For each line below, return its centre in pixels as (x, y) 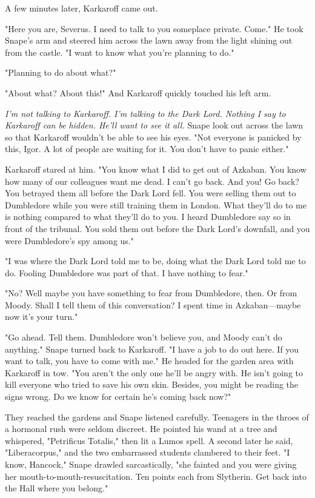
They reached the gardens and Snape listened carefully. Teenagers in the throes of (157, 417)
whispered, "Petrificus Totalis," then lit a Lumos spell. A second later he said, (149, 440)
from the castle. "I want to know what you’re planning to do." (120, 52)
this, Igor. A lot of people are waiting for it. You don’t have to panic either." (147, 149)
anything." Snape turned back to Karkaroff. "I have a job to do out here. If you (152, 349)
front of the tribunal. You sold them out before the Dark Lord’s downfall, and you (157, 228)
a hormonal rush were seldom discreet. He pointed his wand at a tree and (141, 429)
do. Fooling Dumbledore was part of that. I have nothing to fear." (127, 272)
